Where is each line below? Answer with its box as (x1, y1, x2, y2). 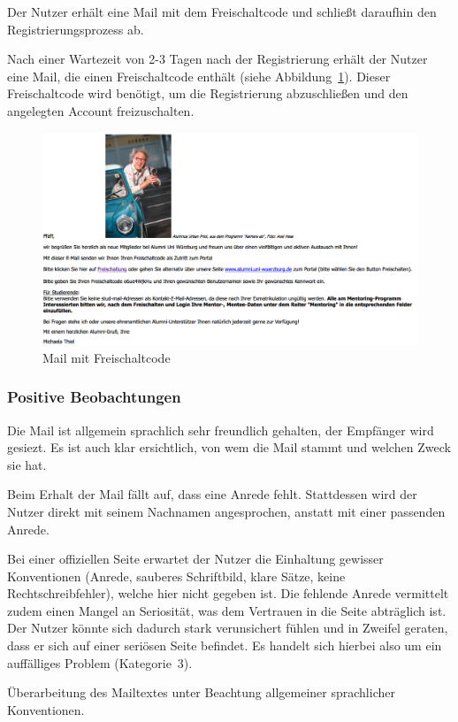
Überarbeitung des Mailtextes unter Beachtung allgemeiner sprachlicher (7, 683, 395, 702)
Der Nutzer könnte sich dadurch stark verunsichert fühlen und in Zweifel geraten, (7, 618, 448, 637)
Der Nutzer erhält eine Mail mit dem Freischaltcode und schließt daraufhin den (7, 3, 437, 20)
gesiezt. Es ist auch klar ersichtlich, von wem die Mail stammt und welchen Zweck (7, 438, 451, 457)
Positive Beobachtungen (7, 386, 181, 408)
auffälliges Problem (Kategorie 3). (7, 653, 193, 672)
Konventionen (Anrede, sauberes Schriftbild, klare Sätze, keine (7, 566, 346, 585)
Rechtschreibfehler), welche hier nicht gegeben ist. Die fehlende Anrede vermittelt (7, 584, 449, 603)
